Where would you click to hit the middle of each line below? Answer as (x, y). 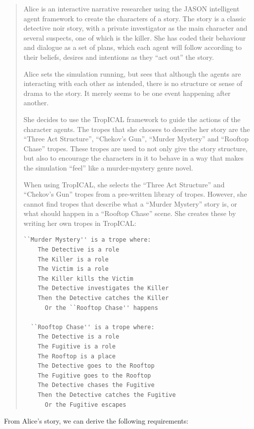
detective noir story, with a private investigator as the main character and (135, 28)
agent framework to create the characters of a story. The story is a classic (135, 18)
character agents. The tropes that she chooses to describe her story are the (137, 129)
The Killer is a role (73, 259)
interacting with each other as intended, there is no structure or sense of (133, 83)
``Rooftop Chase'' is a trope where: (93, 327)
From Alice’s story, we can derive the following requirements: (96, 421)
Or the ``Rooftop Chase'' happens (101, 308)
